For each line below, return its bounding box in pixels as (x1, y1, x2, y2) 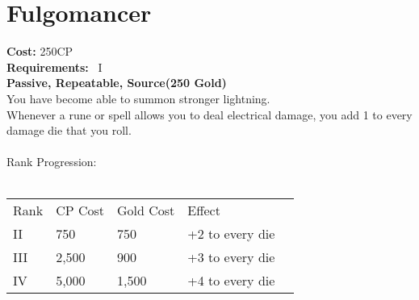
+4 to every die (187, 271, 275, 290)
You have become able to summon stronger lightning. (6, 90, 270, 106)
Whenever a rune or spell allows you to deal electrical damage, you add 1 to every (6, 106, 413, 123)
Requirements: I (6, 58, 103, 75)
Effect (187, 201, 220, 220)
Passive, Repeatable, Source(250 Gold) (6, 74, 227, 91)
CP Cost (56, 201, 104, 220)
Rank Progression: (6, 153, 97, 170)
